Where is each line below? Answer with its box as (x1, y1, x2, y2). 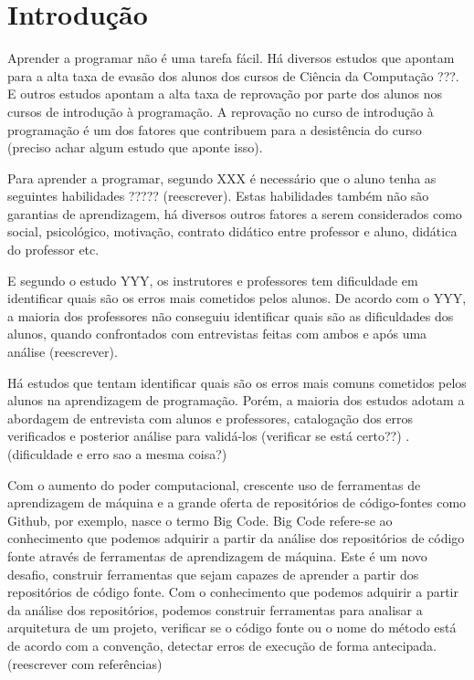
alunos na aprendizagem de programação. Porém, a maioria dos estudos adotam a (7, 391, 465, 410)
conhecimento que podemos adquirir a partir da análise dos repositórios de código (7, 528, 465, 548)
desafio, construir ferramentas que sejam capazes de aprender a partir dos (7, 564, 419, 583)
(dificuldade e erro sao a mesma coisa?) (7, 445, 227, 463)
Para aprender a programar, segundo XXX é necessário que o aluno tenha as (7, 168, 437, 187)
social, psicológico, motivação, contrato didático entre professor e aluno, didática (7, 222, 458, 241)
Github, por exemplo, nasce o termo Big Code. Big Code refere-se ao (7, 510, 393, 529)
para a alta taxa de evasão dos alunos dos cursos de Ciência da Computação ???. (7, 66, 459, 85)
